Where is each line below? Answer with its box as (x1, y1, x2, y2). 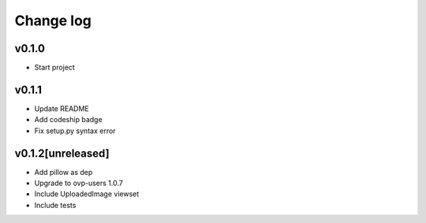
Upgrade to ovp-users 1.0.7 (34, 178, 124, 188)
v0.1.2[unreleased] (14, 147, 110, 160)
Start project (34, 63, 75, 72)
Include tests (34, 200, 77, 210)
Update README (34, 103, 90, 113)
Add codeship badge (34, 115, 103, 125)
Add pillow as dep (34, 167, 93, 177)
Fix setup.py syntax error (34, 126, 116, 136)
